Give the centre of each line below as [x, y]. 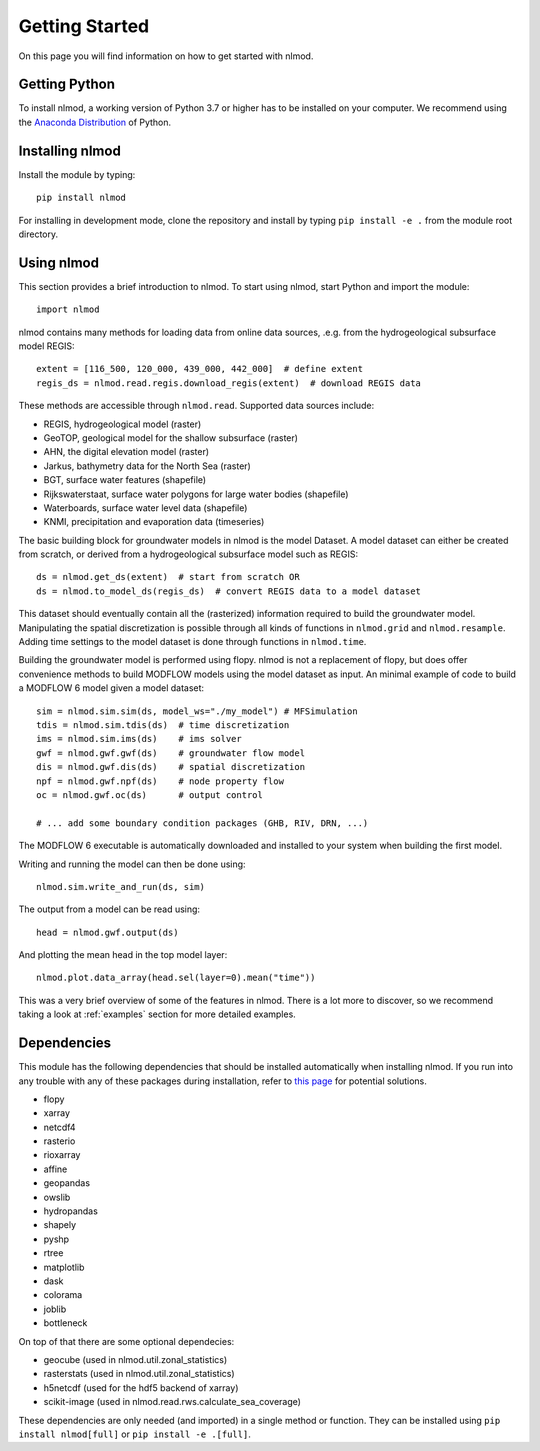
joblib [55, 1309]
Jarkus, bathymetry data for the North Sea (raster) [147, 466]
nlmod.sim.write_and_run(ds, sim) [120, 886]
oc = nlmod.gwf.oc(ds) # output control [150, 794]
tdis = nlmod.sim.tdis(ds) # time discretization [163, 724]
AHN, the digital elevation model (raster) [126, 452]
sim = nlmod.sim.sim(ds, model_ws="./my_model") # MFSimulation [197, 711]
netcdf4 [59, 1127]
